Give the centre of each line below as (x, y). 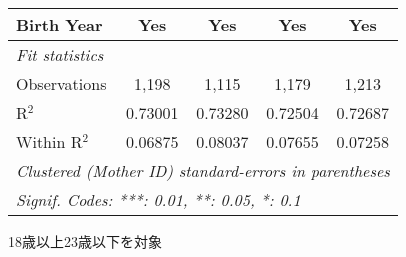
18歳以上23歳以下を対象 (85, 241)
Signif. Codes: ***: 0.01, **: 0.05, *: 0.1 (158, 199)
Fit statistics (60, 54)
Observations (61, 83)
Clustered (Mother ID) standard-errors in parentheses (203, 170)
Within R (49, 141)
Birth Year (59, 24)
